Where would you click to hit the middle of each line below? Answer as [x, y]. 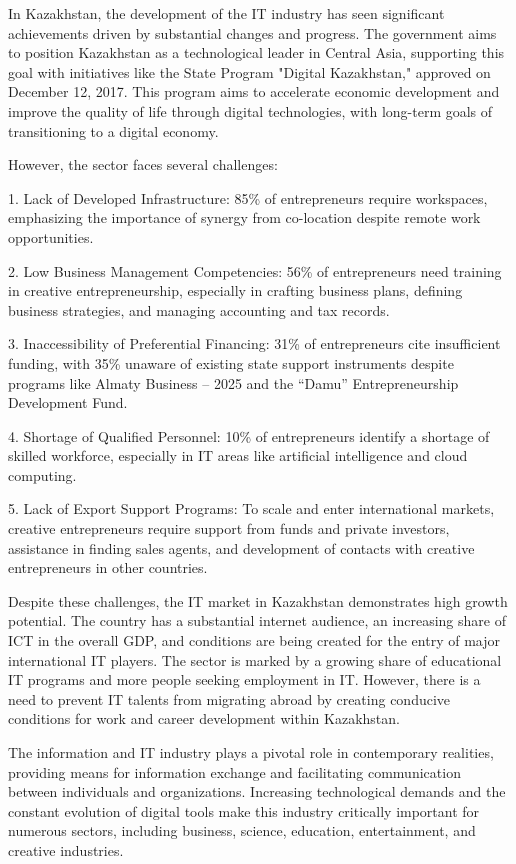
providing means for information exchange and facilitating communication [234, 771]
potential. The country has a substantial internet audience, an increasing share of [257, 620]
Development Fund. [68, 402]
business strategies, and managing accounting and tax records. [199, 309]
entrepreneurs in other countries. [108, 567]
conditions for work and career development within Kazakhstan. [204, 718]
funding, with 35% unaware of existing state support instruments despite [231, 362]
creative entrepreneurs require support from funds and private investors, [229, 528]
